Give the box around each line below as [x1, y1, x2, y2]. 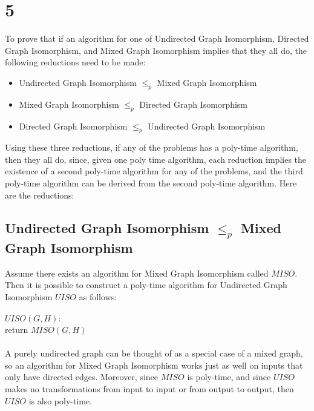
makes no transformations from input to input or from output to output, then [5, 383, 294, 395]
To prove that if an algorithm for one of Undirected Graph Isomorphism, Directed [5, 32, 309, 45]
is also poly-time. [28, 394, 93, 407]
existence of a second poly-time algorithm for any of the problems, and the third [5, 165, 303, 177]
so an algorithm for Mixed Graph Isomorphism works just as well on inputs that [5, 358, 303, 371]
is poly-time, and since [187, 370, 271, 383]
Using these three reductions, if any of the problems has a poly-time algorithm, [5, 141, 298, 154]
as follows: [79, 290, 117, 303]
